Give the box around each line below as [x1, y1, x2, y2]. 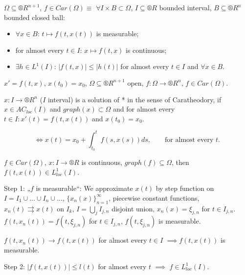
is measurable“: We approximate [36, 183, 133, 193]
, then [172, 157, 189, 167]
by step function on [156, 183, 214, 193]
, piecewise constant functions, [109, 192, 200, 203]
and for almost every [113, 104, 175, 114]
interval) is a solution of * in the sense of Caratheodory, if [47, 94, 222, 104]
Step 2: [4, 261, 25, 271]
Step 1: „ [4, 183, 31, 193]
